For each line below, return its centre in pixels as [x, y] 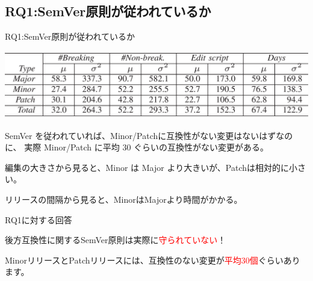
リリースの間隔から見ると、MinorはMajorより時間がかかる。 [124, 199]
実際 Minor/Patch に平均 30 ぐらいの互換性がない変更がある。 [147, 147]
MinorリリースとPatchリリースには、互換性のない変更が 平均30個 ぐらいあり [153, 260]
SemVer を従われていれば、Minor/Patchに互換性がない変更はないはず [141, 135]
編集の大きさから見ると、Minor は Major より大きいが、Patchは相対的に [147, 167]
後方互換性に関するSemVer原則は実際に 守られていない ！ [116, 240]
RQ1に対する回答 [39, 219]
